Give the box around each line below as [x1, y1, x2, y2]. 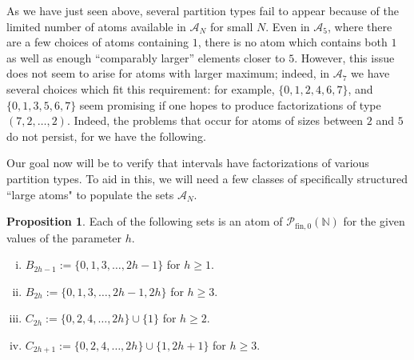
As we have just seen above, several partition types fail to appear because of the [6, 2, 399, 18]
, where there [327, 18, 392, 34]
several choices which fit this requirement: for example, [6, 80, 275, 97]
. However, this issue [294, 49, 395, 66]
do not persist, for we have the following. [6, 127, 206, 144]
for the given [343, 213, 405, 230]
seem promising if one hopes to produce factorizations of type [79, 96, 381, 113]
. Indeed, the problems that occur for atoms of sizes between [66, 112, 364, 129]
